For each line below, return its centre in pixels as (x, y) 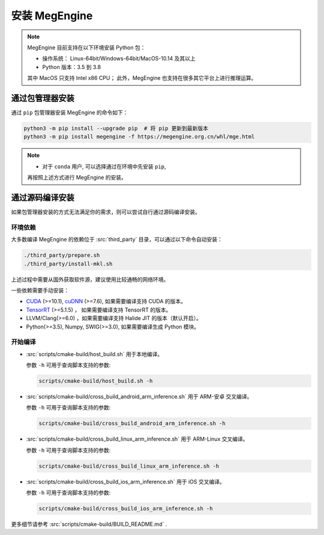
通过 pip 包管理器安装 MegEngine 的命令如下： (70, 113)
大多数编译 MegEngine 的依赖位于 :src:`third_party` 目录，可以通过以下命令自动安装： (117, 240)
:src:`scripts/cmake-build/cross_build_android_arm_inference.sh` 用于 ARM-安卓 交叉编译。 (139, 397)
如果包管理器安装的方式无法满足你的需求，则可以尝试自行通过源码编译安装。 (106, 212)
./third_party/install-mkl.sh (68, 264)
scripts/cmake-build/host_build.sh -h (96, 381)
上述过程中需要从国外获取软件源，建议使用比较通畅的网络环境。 (90, 279)
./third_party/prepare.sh (62, 255)
